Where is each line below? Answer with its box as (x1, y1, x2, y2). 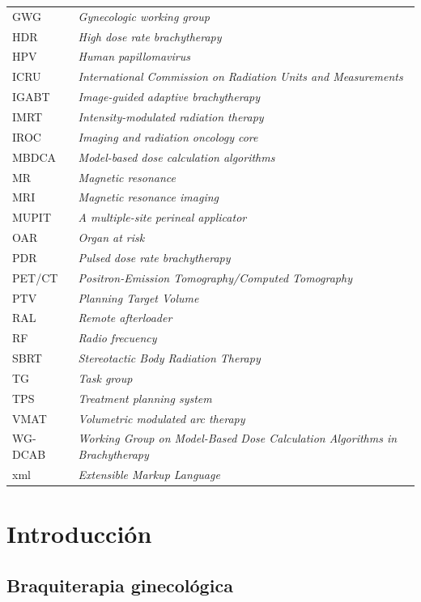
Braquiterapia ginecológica (6, 572, 233, 597)
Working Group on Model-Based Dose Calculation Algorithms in (78, 430, 398, 447)
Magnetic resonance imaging (78, 189, 219, 206)
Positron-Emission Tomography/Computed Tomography (78, 269, 352, 286)
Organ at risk (78, 229, 145, 246)
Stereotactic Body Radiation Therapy (78, 350, 261, 367)
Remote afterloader (78, 309, 172, 326)
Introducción (6, 517, 152, 550)
